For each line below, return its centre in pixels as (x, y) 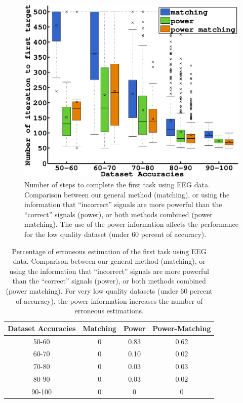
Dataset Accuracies (42, 328)
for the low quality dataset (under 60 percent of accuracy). (115, 234)
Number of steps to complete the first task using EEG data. (117, 185)
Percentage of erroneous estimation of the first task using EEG (109, 251)
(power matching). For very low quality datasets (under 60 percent (109, 290)
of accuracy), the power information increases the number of (109, 300)
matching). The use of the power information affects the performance (132, 224)
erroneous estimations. (109, 311)
